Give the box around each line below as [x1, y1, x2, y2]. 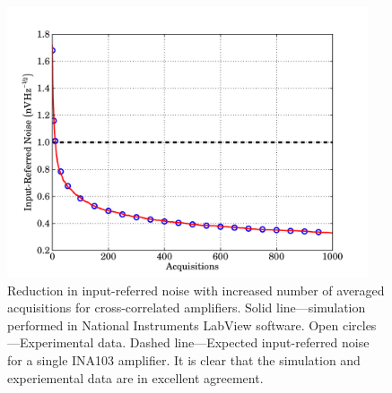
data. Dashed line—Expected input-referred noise [97, 333, 370, 352]
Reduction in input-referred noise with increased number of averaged [7, 280, 385, 299]
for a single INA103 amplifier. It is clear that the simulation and [7, 351, 361, 370]
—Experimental [7, 333, 94, 352]
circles [342, 315, 377, 334]
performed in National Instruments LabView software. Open [7, 315, 339, 334]
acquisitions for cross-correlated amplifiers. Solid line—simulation [7, 298, 366, 317]
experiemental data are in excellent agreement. [7, 368, 264, 387]
